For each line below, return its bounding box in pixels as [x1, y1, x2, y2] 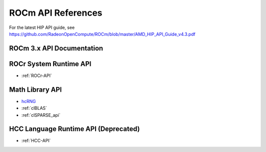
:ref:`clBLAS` [21, 105, 47, 111]
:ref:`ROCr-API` [21, 73, 52, 78]
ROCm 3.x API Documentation [9, 44, 103, 52]
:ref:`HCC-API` [21, 138, 51, 144]
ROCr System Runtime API [9, 59, 92, 68]
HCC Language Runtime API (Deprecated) [9, 125, 140, 133]
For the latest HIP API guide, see [9, 25, 75, 30]
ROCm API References [9, 7, 103, 18]
